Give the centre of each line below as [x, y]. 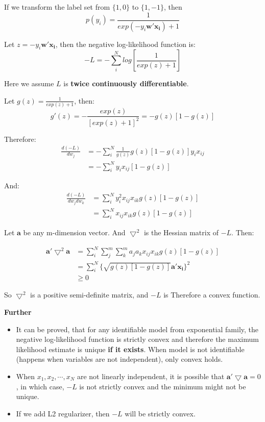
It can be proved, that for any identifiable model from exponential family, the [137, 329]
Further [18, 312]
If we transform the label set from [57, 7]
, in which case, [40, 386]
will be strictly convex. [160, 413]
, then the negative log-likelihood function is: [125, 44]
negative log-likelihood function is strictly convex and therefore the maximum [137, 339]
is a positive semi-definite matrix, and [89, 295]
